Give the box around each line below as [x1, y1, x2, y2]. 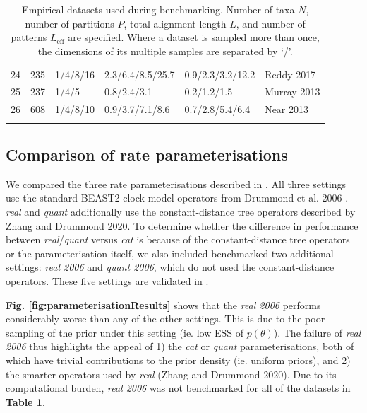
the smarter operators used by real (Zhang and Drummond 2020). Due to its [6, 366, 337, 381]
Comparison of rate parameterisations [6, 144, 288, 165]
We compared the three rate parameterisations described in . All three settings [6, 176, 347, 191]
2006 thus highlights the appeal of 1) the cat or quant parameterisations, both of [6, 339, 354, 354]
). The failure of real [273, 325, 361, 339]
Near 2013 [265, 102, 309, 117]
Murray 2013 [265, 84, 320, 99]
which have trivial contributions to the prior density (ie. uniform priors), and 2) [6, 352, 351, 367]
